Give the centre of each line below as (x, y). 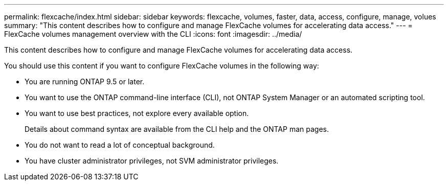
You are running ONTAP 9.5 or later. (85, 82)
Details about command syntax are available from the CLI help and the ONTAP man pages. (177, 129)
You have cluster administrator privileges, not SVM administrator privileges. (152, 161)
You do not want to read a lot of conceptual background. (120, 145)
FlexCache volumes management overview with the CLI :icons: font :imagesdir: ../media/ (153, 34)
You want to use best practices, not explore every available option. (137, 113)
